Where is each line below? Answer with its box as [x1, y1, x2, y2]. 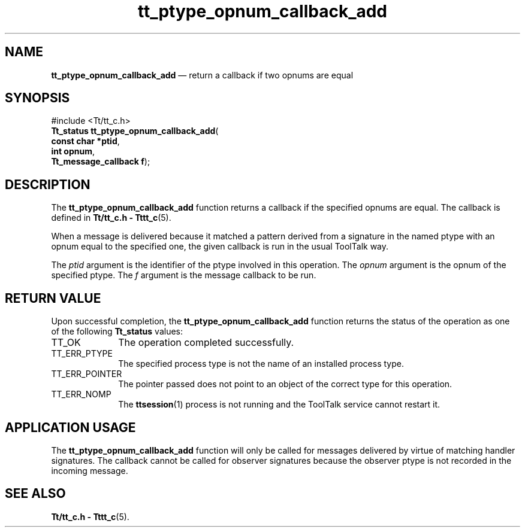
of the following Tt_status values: [51, 326, 183, 337]
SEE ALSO [5, 486, 66, 501]
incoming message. [51, 465, 128, 476]
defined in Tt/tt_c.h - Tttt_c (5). [51, 212, 171, 223]
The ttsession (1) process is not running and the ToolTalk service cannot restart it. [118, 399, 440, 410]
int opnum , [51, 146, 95, 157]
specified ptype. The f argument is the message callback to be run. [51, 270, 316, 281]
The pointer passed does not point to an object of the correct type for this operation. [118, 379, 452, 390]
